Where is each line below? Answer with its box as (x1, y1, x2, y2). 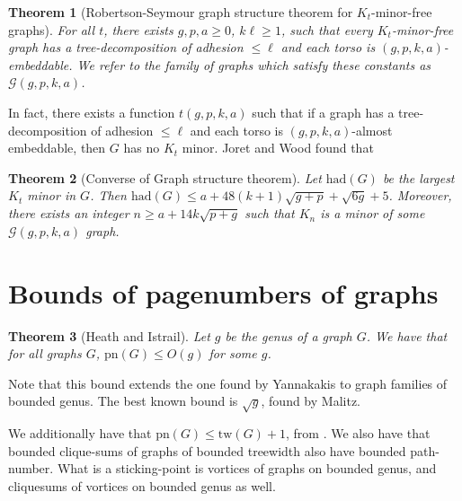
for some (209, 344, 257, 363)
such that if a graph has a (252, 102, 395, 121)
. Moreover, (388, 186, 452, 205)
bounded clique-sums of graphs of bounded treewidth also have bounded (8, 441, 406, 460)
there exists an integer (8, 204, 129, 223)
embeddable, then (8, 138, 106, 157)
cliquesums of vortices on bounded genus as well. (8, 476, 276, 495)
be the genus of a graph (225, 326, 352, 345)
